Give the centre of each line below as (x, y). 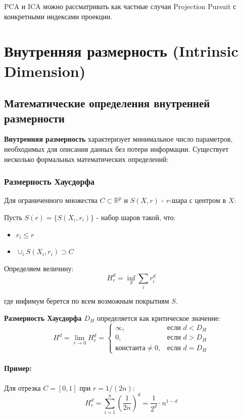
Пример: (18, 368)
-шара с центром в (198, 200)
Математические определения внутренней (107, 103)
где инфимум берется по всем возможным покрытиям (87, 301)
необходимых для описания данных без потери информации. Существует (116, 149)
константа (130, 348)
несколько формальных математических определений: (86, 159)
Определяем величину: (39, 268)
